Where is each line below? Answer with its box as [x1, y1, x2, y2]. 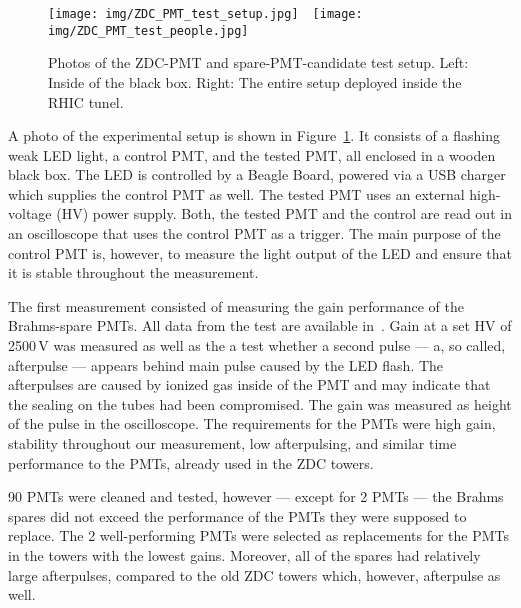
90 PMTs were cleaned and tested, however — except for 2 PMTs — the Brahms [8, 486, 504, 507]
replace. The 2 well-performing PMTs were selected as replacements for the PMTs [8, 525, 510, 546]
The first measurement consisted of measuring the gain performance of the [8, 295, 464, 316]
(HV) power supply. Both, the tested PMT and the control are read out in [56, 203, 512, 224]
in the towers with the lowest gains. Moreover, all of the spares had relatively [8, 544, 481, 565]
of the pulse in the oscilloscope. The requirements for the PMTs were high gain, [8, 413, 496, 434]
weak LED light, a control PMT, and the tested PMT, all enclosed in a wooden [8, 144, 496, 165]
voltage [8, 203, 52, 224]
